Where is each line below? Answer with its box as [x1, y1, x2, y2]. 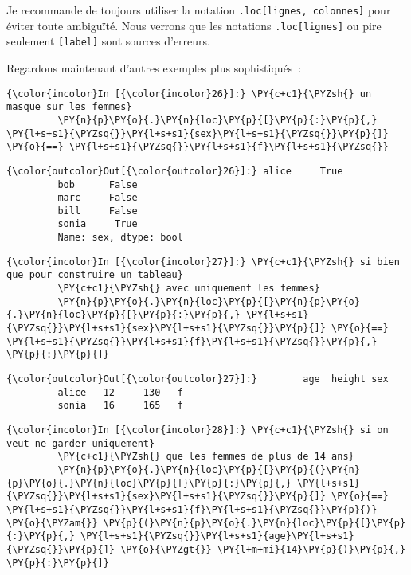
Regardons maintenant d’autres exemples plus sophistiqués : [6, 59, 302, 76]
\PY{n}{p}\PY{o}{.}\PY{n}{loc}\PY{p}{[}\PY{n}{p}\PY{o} [57, 295, 360, 307]
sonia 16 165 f [57, 400, 183, 412]
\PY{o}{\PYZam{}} [6, 517, 98, 529]
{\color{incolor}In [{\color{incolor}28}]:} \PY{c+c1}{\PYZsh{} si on [6, 424, 389, 436]
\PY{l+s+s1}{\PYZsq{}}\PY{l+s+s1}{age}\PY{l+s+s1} [80, 530, 354, 542]
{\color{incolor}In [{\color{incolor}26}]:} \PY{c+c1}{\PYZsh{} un [6, 88, 372, 100]
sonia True [57, 218, 138, 230]
